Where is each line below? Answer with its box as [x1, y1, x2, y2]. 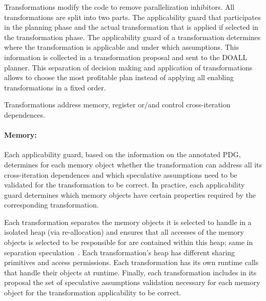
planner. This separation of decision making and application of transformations [4, 62, 253, 72]
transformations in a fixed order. [4, 82, 106, 92]
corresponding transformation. [4, 199, 99, 210]
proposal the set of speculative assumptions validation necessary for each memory [4, 277, 260, 288]
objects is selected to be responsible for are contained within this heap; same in [4, 237, 253, 248]
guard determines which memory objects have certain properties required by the [4, 189, 256, 200]
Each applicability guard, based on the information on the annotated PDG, [4, 149, 241, 160]
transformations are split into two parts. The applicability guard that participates [4, 11, 261, 22]
